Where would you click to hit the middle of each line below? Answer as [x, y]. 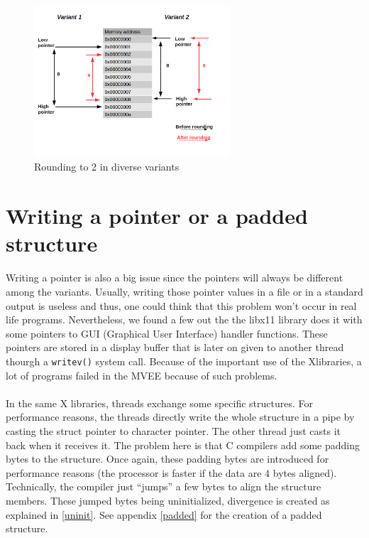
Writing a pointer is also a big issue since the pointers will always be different [175, 278]
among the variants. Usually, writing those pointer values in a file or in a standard [184, 291]
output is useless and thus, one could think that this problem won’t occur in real [181, 305]
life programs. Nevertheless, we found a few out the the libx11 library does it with [184, 319]
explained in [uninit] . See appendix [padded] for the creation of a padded [164, 514]
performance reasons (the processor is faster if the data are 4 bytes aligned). [171, 472]
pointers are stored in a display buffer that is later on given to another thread [175, 347]
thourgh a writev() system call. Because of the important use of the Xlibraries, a [184, 361]
